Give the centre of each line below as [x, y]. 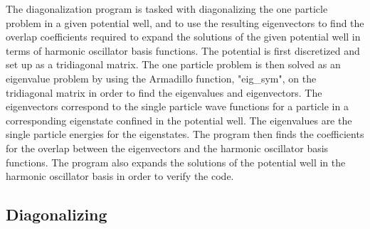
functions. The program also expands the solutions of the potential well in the [176, 162]
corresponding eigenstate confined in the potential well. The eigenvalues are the [179, 120]
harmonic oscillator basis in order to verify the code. [120, 176]
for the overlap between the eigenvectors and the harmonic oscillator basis [167, 148]
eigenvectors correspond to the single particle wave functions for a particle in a [177, 106]
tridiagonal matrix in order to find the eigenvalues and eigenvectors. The [164, 92]
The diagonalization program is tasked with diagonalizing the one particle [167, 9]
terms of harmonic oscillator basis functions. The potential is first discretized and [183, 50]
